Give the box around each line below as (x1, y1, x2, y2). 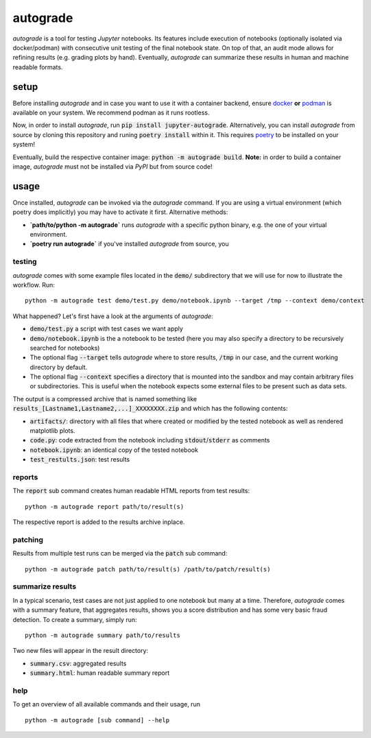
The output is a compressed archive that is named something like (12, 394, 198, 403)
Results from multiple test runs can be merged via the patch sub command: (12, 549, 228, 558)
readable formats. (12, 62, 63, 71)
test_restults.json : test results (29, 455, 130, 464)
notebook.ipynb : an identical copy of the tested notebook (29, 446, 199, 454)
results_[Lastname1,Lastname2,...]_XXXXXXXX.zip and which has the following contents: (12, 405, 288, 413)
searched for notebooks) (29, 344, 100, 352)
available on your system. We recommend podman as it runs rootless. (12, 108, 210, 117)
